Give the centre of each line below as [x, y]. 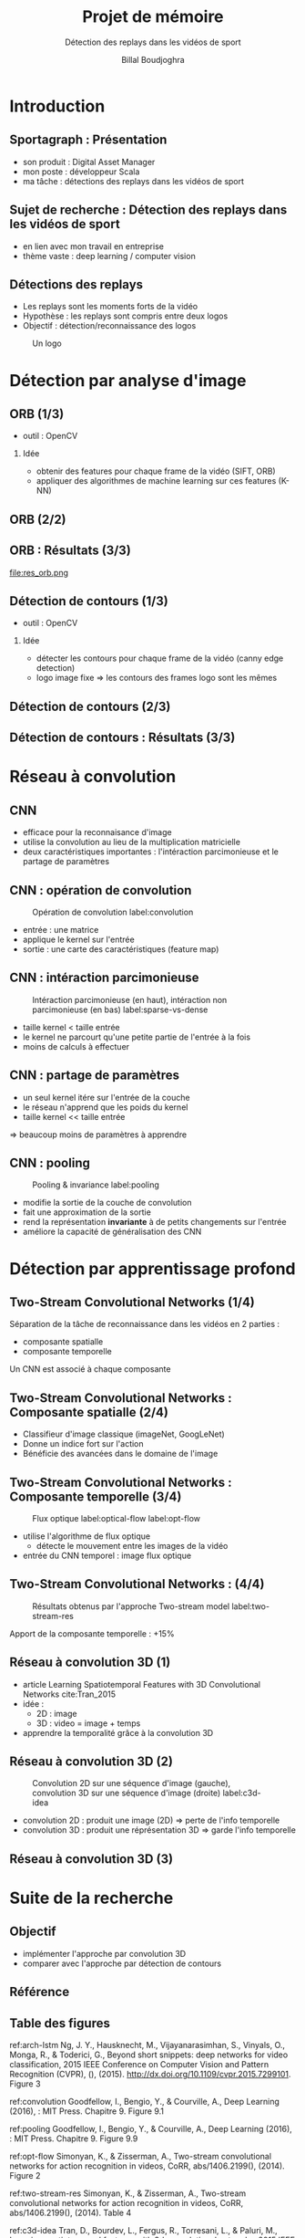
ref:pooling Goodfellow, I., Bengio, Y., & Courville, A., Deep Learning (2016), [151, 2129]
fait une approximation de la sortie [87, 1212]
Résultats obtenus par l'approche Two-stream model [131, 1606]
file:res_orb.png [39, 572]
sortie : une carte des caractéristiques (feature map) [121, 949]
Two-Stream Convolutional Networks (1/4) [132, 1302]
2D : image [56, 1713]
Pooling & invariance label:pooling [96, 1185]
